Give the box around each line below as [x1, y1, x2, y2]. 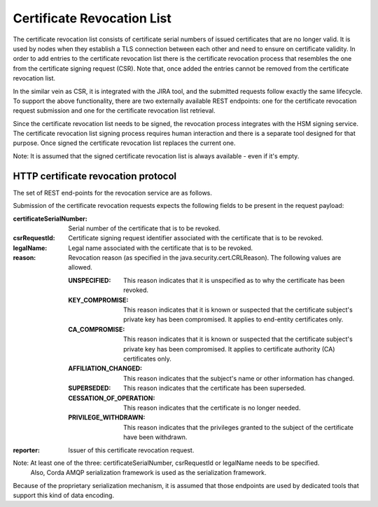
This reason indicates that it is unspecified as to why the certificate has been [123, 276, 345, 284]
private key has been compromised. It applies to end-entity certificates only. [123, 315, 344, 324]
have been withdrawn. [123, 433, 188, 441]
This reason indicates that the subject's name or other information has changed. [123, 374, 355, 382]
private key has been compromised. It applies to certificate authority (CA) [123, 345, 335, 353]
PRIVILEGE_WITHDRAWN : [68, 413, 146, 422]
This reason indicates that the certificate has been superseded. [123, 384, 306, 392]
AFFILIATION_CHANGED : [68, 364, 143, 373]
